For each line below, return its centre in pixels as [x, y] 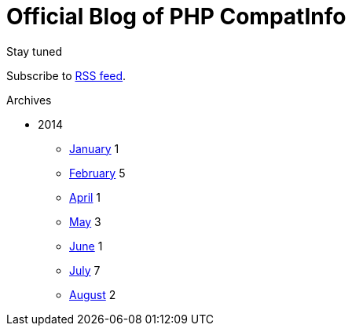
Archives [29, 100]
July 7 [85, 270]
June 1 [86, 246]
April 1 [85, 197]
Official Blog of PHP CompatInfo [176, 16]
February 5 [97, 173]
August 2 [93, 294]
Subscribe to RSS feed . [66, 75]
